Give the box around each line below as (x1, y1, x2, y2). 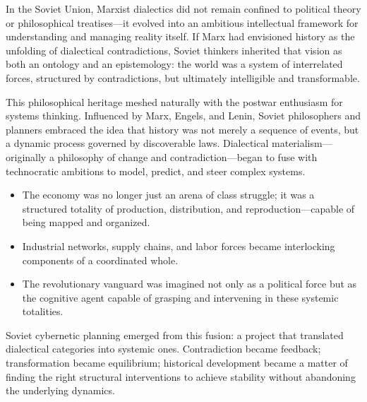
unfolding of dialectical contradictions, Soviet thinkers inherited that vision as (6, 42, 342, 57)
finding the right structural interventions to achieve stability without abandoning (6, 369, 356, 384)
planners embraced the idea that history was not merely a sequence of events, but (6, 122, 359, 136)
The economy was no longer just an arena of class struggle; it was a (22, 187, 315, 202)
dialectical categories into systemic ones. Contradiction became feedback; (6, 341, 321, 356)
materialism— (272, 136, 332, 150)
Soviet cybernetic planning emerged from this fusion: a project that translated (6, 327, 344, 342)
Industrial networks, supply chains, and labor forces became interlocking (22, 238, 335, 253)
